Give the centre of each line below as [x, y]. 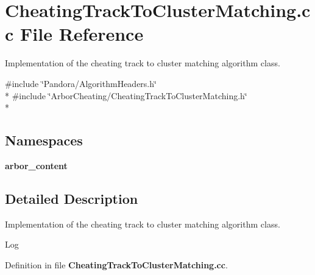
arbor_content [36, 165]
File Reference [82, 34]
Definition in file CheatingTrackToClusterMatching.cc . [116, 264]
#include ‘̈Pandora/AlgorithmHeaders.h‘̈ [81, 83]
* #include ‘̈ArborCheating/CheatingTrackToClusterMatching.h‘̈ [126, 95]
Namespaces [44, 140]
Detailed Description [72, 198]
